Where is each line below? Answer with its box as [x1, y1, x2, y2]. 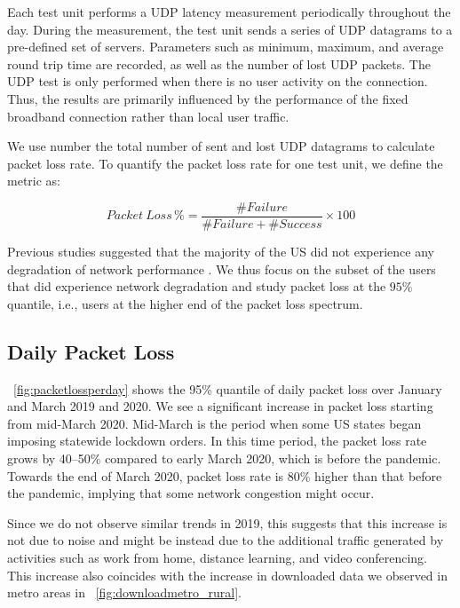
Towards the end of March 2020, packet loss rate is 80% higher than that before [7, 466, 442, 485]
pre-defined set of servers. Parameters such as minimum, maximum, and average [7, 37, 444, 56]
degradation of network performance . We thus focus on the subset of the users [7, 259, 436, 278]
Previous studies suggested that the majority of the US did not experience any [7, 242, 434, 260]
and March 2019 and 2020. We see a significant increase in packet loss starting [7, 397, 433, 415]
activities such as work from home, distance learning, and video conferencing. [7, 548, 427, 566]
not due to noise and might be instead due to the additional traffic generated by [7, 531, 444, 549]
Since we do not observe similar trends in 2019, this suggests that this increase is [7, 513, 448, 532]
